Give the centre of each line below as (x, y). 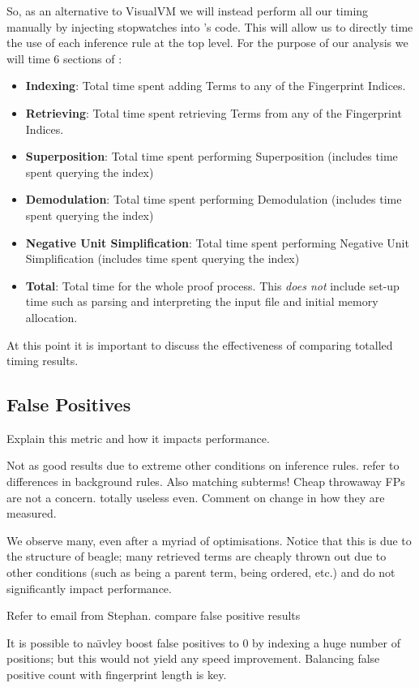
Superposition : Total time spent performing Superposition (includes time (212, 156)
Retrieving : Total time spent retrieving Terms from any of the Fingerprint (214, 112)
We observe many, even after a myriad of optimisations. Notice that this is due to (209, 540)
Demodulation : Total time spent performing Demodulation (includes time (214, 199)
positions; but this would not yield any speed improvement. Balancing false (193, 658)
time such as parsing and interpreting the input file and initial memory (202, 301)
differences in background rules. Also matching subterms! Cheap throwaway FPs (206, 482)
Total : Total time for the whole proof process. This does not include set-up (212, 285)
